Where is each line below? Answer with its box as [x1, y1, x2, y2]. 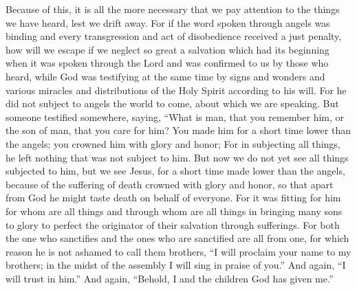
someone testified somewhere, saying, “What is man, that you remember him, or [6, 109, 345, 124]
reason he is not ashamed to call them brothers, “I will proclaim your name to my [6, 244, 351, 258]
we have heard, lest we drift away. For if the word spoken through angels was [6, 15, 330, 30]
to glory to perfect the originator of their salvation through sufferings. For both [6, 217, 340, 232]
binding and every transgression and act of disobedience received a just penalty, [6, 29, 342, 43]
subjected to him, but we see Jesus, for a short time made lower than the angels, [6, 164, 345, 178]
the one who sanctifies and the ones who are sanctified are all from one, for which [6, 231, 349, 245]
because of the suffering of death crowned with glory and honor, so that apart [6, 177, 334, 191]
